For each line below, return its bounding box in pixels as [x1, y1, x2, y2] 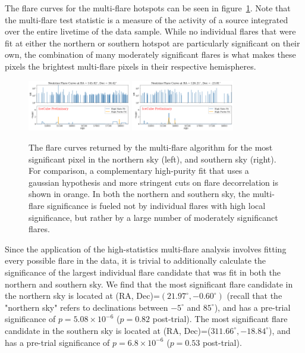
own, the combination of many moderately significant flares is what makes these [5, 48, 296, 61]
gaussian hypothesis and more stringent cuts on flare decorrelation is [29, 176, 278, 188]
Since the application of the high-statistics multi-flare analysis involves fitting [5, 242, 287, 255]
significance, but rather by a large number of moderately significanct [29, 211, 278, 223]
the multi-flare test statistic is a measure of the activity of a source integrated [5, 13, 288, 26]
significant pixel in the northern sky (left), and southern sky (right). [29, 152, 276, 165]
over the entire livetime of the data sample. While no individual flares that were [5, 25, 296, 38]
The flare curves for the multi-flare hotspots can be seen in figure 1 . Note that [5, 2, 291, 14]
